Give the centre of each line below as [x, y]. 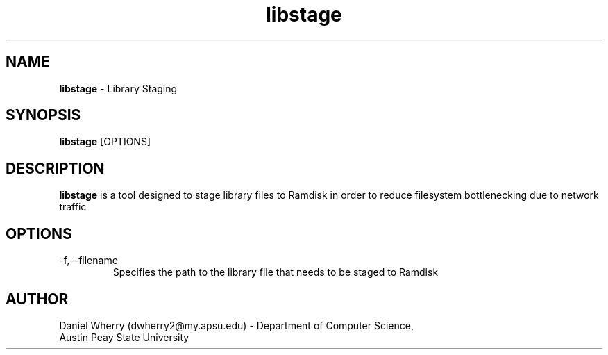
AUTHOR [37, 299]
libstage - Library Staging [118, 88]
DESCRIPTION [55, 168]
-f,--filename [88, 261]
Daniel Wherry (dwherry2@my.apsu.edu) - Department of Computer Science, [236, 325]
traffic [73, 207]
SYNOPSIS [43, 115]
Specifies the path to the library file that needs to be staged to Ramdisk [276, 272]
